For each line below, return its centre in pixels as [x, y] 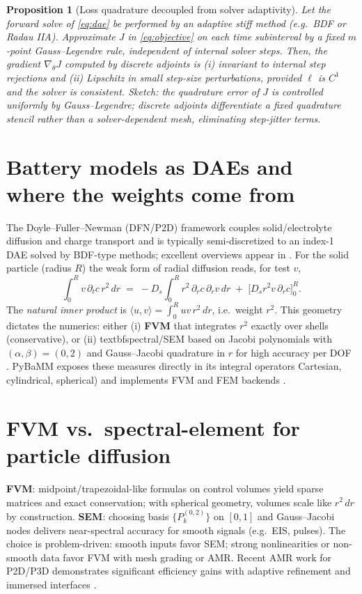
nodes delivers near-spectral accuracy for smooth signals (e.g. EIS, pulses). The [176, 530]
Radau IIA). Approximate [61, 37]
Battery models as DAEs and [150, 166]
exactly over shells [290, 325]
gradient [24, 64]
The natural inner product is [66, 309]
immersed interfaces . [52, 584]
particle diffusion [89, 454]
